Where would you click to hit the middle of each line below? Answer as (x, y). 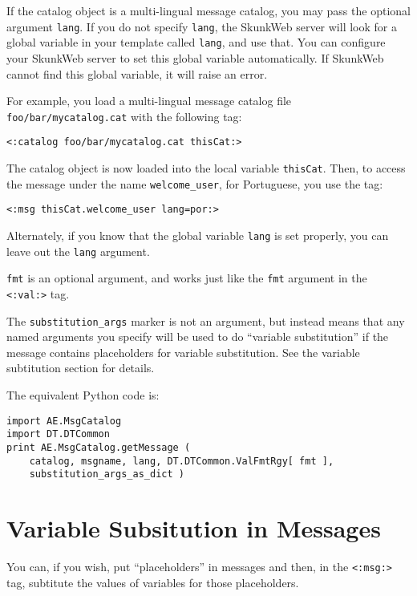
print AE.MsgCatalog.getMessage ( (99, 447)
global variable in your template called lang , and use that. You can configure (196, 42)
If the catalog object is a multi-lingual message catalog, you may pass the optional (208, 10)
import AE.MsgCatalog (64, 421)
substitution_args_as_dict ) (107, 474)
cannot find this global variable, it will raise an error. (137, 73)
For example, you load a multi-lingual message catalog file (149, 101)
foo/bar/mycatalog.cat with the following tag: (124, 116)
